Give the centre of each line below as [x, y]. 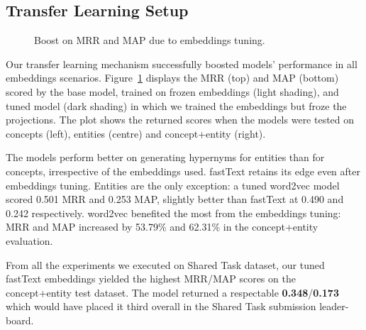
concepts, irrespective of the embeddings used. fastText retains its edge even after [183, 171]
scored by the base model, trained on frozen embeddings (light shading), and [172, 91]
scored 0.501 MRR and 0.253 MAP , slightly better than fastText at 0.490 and [175, 199]
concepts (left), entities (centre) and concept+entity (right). [136, 133]
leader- [334, 306]
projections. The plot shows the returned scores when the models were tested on [180, 120]
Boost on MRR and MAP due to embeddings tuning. [150, 40]
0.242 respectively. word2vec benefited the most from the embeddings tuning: [173, 213]
